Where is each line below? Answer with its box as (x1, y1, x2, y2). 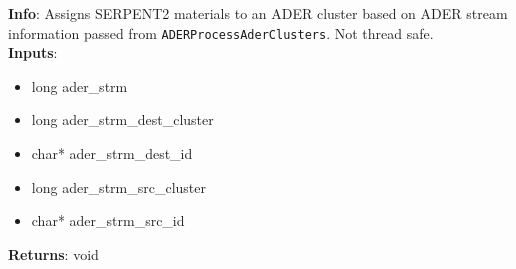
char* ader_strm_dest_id (31, 143, 193, 164)
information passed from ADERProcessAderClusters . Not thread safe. (8, 22, 434, 43)
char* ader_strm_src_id (31, 210, 185, 231)
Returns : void (8, 243, 99, 264)
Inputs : (8, 42, 58, 63)
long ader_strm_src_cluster (31, 176, 207, 197)
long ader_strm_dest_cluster (31, 109, 214, 130)
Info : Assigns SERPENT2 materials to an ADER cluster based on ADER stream (8, 3, 508, 23)
